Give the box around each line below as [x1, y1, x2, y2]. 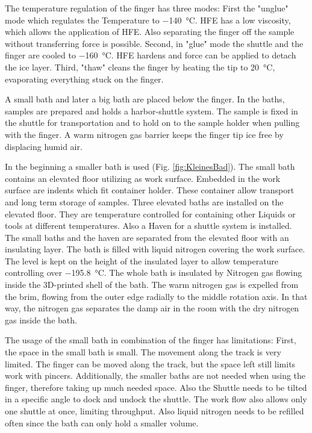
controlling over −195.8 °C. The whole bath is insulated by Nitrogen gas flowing [5, 266, 302, 279]
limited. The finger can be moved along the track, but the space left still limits [5, 357, 296, 370]
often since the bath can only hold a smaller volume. [5, 416, 199, 429]
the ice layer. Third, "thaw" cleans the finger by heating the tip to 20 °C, [5, 60, 275, 73]
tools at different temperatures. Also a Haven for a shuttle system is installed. [5, 219, 292, 232]
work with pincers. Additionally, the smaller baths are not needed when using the [5, 369, 306, 382]
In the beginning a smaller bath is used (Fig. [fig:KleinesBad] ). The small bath [5, 160, 295, 173]
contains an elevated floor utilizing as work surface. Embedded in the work [5, 172, 281, 184]
